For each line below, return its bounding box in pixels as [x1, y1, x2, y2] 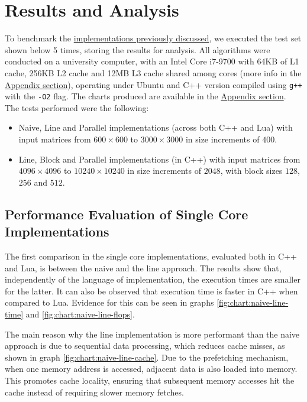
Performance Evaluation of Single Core [5, 205, 248, 223]
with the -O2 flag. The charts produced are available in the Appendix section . [5, 90, 286, 102]
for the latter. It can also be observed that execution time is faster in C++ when [5, 284, 298, 297]
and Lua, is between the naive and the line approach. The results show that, [5, 261, 282, 274]
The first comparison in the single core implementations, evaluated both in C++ [5, 249, 297, 262]
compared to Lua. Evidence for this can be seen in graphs [5, 296, 214, 309]
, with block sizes [220, 164, 283, 177]
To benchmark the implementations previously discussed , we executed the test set [5, 32, 302, 44]
